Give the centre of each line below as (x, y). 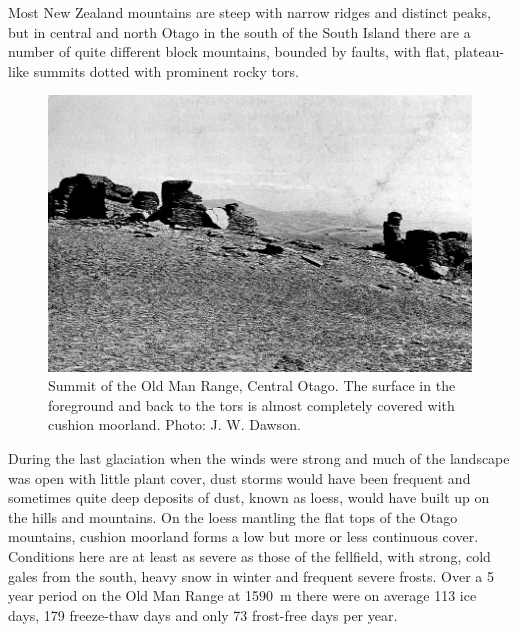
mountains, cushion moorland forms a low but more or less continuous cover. (243, 536)
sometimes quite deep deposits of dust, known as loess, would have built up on (249, 497)
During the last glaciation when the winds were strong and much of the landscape (259, 458)
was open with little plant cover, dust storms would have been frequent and (239, 477)
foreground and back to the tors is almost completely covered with (251, 404)
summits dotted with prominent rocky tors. (166, 70)
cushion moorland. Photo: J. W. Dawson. (174, 424)
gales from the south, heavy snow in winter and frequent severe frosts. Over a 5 (251, 575)
